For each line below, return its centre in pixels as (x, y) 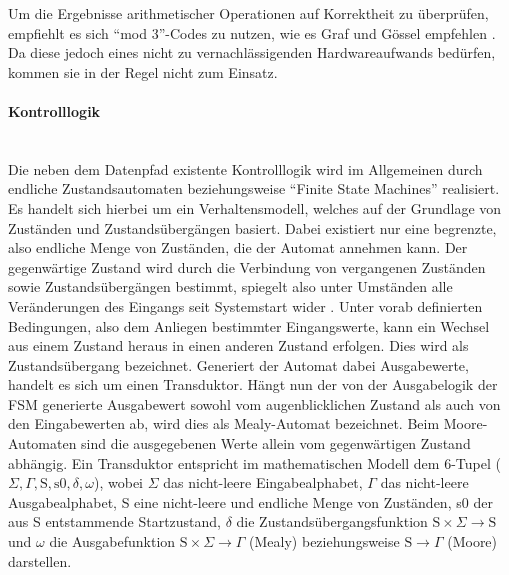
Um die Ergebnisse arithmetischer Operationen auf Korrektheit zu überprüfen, (248, 13)
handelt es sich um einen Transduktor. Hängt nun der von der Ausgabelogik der (253, 384)
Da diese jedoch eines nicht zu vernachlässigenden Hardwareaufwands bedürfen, (252, 52)
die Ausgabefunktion (112, 541)
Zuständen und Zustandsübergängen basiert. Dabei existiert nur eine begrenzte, (252, 227)
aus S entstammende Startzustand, (114, 521)
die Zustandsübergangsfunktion (332, 521)
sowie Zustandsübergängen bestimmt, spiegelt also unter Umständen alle (230, 286)
